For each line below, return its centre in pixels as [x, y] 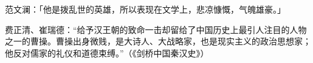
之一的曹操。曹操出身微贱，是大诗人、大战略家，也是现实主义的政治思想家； [158, 41]
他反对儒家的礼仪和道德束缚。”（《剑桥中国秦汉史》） [107, 52]
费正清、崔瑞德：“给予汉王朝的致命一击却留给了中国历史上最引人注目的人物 [156, 29]
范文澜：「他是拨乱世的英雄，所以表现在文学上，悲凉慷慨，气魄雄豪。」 [145, 9]
